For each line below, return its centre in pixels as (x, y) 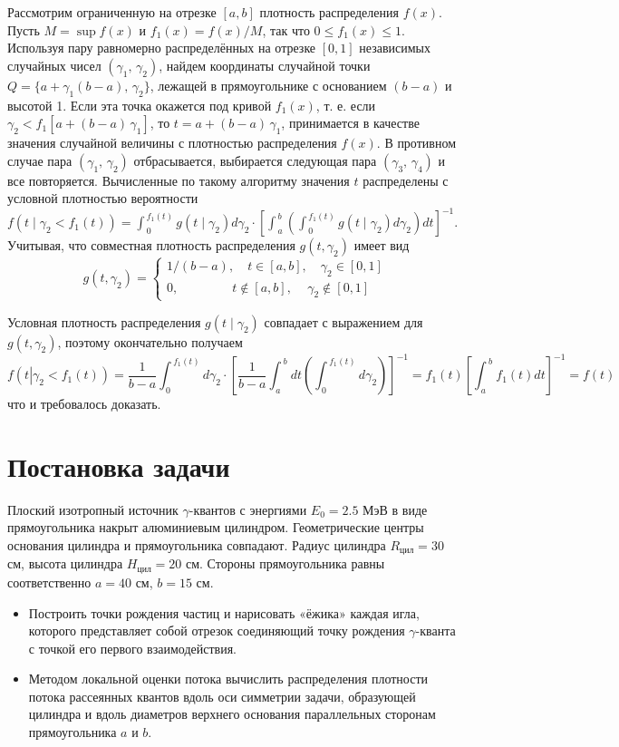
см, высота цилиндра (65, 563)
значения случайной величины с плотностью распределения (172, 143)
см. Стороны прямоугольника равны (285, 563)
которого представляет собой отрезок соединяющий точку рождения (217, 631)
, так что (286, 29)
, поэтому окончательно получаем (150, 341)
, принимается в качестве (350, 123)
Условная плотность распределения (104, 321)
